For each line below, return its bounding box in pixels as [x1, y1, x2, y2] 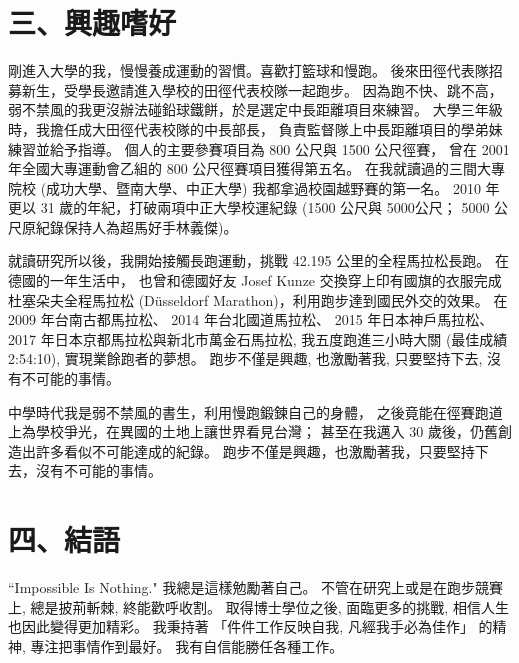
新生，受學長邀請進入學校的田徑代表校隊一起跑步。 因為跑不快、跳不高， [21, 79, 503, 100]
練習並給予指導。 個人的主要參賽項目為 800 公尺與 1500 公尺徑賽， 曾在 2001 [8, 138, 510, 159]
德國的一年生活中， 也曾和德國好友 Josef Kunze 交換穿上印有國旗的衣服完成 [8, 270, 502, 291]
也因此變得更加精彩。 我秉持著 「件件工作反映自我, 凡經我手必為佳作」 [8, 616, 474, 637]
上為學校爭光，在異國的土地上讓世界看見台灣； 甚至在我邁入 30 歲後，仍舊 [8, 421, 498, 442]
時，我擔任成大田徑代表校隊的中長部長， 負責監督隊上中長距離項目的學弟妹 [8, 118, 503, 139]
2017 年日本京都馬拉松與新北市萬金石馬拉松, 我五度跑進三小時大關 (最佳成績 [8, 328, 508, 349]
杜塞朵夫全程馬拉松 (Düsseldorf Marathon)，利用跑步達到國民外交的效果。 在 [8, 289, 508, 310]
